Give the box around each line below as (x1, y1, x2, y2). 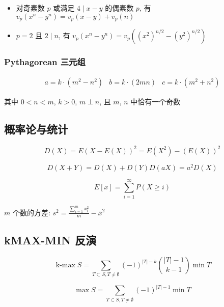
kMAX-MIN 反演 (4, 232, 97, 247)
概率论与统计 (4, 121, 68, 137)
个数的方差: (12, 207, 50, 217)
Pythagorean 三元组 (4, 55, 86, 68)
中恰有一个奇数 (130, 96, 181, 107)
